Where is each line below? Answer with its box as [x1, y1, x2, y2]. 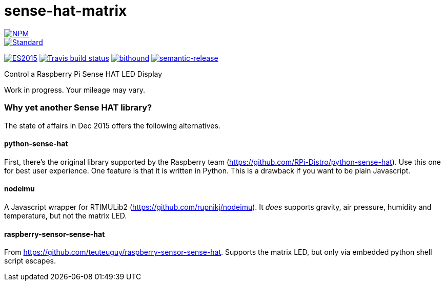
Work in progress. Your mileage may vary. [4, 85, 146, 94]
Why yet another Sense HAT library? [4, 102, 152, 113]
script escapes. [4, 256, 56, 266]
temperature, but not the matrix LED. [4, 211, 127, 220]
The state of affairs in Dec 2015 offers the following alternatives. [4, 121, 220, 130]
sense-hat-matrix [4, 2, 127, 19]
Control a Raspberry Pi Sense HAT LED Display [4, 69, 163, 78]
